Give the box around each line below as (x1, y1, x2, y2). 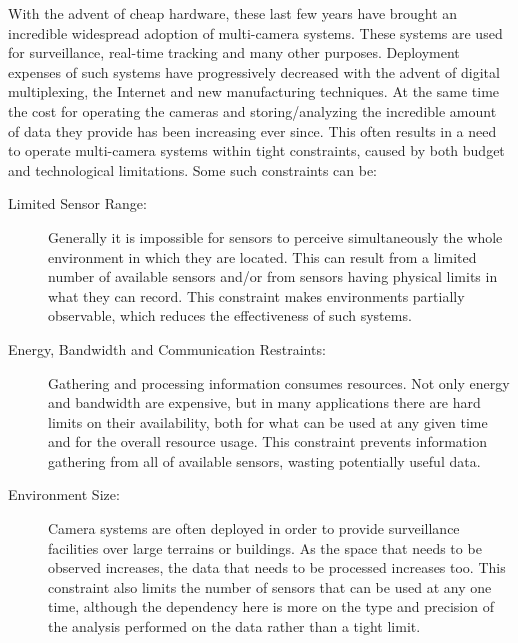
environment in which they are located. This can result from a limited (48, 246, 477, 267)
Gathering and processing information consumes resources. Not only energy (48, 372, 510, 393)
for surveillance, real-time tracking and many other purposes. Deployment (8, 42, 460, 63)
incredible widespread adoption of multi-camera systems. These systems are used (8, 22, 503, 43)
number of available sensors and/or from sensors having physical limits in (48, 266, 498, 287)
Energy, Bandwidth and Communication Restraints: (8, 338, 326, 359)
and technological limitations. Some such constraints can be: (8, 159, 378, 180)
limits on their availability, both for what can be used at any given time (48, 411, 488, 432)
